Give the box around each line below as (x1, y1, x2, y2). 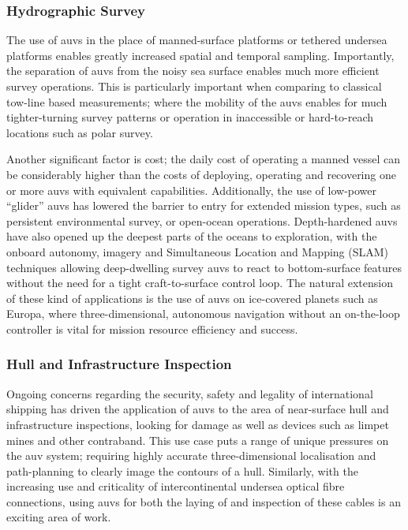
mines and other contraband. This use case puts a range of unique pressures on (6, 431, 389, 448)
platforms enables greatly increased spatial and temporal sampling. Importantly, (6, 47, 395, 63)
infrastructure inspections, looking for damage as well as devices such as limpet (6, 416, 389, 432)
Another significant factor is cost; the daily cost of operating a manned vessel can (6, 151, 401, 167)
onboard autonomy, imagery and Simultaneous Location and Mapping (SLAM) (6, 243, 389, 259)
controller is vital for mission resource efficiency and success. (6, 320, 298, 337)
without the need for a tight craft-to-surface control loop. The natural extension (6, 274, 393, 291)
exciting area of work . (6, 509, 111, 525)
